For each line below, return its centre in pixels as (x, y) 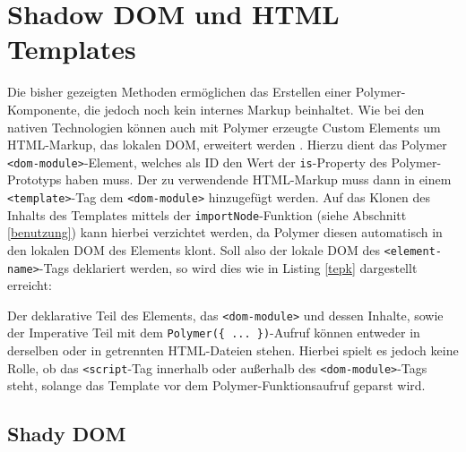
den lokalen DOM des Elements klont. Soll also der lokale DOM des (194, 249)
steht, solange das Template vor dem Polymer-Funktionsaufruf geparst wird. (216, 385)
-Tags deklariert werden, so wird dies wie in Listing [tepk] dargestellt (228, 267)
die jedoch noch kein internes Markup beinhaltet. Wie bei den (254, 109)
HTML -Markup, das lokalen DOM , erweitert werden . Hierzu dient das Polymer (227, 145)
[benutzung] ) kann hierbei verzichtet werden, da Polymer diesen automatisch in (225, 232)
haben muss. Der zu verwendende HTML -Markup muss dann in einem (258, 179)
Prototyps (35, 179)
